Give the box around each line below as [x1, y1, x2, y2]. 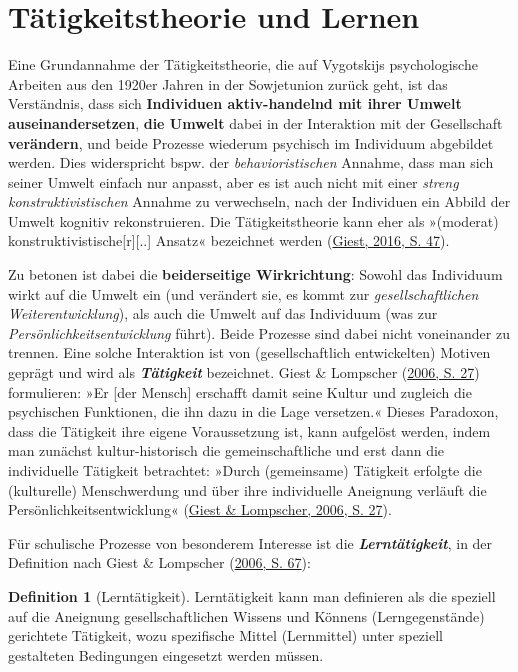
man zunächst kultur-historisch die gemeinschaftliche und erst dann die [8, 440, 445, 461]
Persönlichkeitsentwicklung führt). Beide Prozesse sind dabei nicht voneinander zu [8, 322, 510, 343]
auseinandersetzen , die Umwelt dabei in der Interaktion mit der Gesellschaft [8, 112, 503, 133]
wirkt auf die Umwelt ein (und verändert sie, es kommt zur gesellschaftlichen [8, 283, 479, 304]
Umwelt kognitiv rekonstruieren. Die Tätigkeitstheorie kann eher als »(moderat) [8, 210, 499, 231]
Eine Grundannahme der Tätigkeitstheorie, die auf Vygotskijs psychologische [8, 54, 478, 75]
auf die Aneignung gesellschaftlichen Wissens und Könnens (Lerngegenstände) [8, 605, 485, 626]
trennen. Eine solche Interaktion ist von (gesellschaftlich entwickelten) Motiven [8, 342, 491, 363]
